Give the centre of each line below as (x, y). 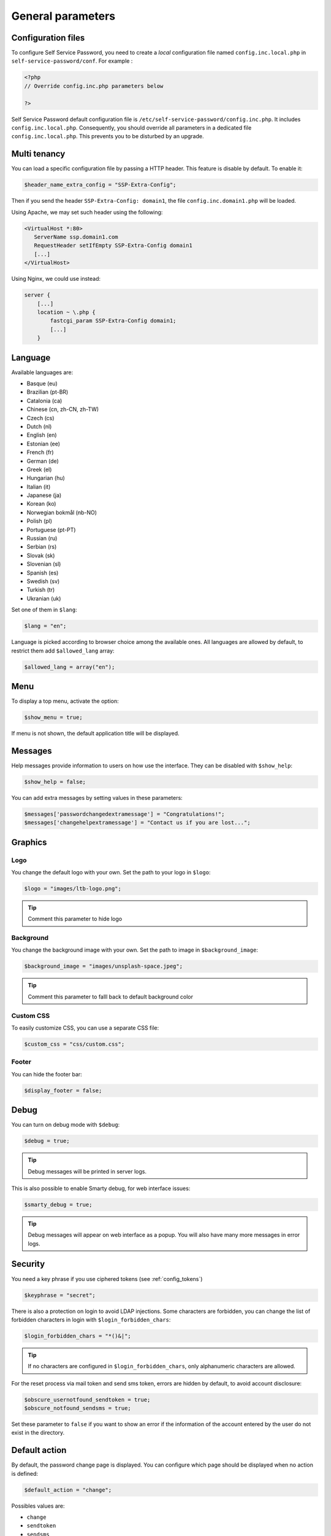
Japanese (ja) (44, 495)
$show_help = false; (55, 782)
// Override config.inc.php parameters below (94, 86)
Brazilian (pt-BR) (48, 392)
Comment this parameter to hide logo (75, 919)
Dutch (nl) (39, 426)
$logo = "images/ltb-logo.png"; (73, 888)
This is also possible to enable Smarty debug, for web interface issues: (101, 1188)
